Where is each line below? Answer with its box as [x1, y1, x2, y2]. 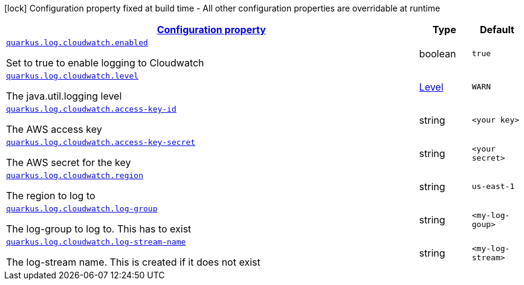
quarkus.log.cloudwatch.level [6, 71, 139, 80]
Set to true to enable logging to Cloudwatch [6, 57, 204, 69]
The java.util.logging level [6, 90, 122, 102]
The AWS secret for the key [6, 156, 131, 168]
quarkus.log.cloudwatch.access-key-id [6, 104, 176, 114]
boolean [419, 47, 456, 60]
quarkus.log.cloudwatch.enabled [6, 38, 148, 47]
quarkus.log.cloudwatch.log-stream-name [6, 237, 186, 246]
